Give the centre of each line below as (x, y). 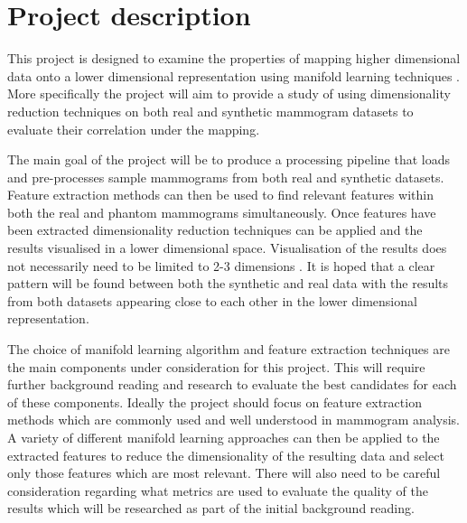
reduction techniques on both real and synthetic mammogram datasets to (210, 111)
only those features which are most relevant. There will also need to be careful (224, 473)
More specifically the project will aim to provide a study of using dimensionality (229, 93)
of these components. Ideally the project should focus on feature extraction (215, 402)
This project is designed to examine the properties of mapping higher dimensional (234, 58)
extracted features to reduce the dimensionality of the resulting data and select (226, 455)
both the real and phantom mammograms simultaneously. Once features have (222, 212)
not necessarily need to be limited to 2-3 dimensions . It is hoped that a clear (221, 265)
